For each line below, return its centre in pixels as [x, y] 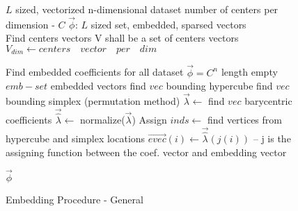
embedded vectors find [98, 86]
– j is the [272, 138]
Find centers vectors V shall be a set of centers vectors [122, 38]
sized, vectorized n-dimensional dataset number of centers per [147, 9]
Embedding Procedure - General [74, 199]
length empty [249, 72]
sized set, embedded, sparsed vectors [168, 24]
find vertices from [244, 120]
